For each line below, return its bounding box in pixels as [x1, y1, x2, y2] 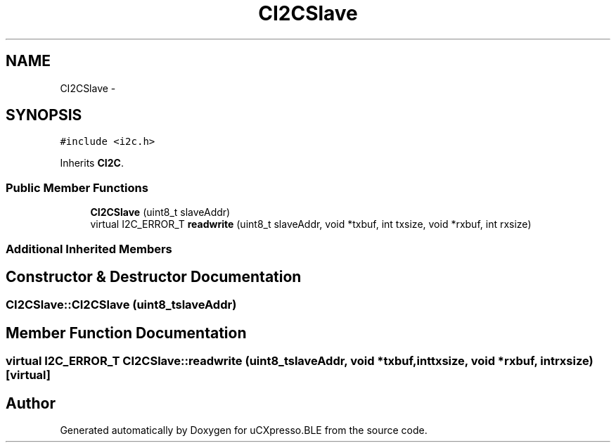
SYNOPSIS [6, 106, 82, 124]
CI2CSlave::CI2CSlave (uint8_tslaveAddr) [6, 297, 237, 312]
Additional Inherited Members [6, 241, 172, 256]
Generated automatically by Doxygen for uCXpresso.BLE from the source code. [60, 424, 428, 437]
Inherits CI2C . [60, 157, 124, 169]
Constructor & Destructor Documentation [6, 267, 302, 286]
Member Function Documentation [6, 324, 247, 342]
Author [6, 394, 56, 412]
